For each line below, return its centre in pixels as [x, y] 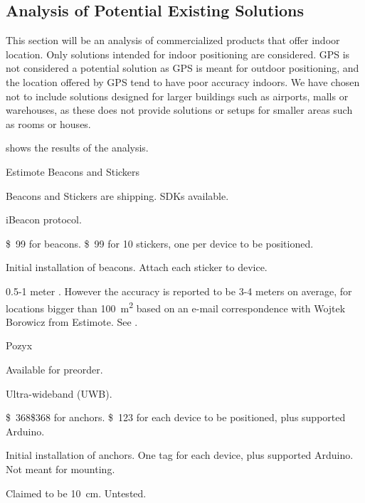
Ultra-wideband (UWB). [59, 393]
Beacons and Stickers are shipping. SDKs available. [117, 195]
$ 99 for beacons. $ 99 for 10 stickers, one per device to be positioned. [160, 243]
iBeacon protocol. [44, 219]
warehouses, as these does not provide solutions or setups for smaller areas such [179, 110]
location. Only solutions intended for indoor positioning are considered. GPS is [178, 54]
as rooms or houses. [48, 123]
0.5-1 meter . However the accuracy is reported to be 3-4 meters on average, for [179, 291]
